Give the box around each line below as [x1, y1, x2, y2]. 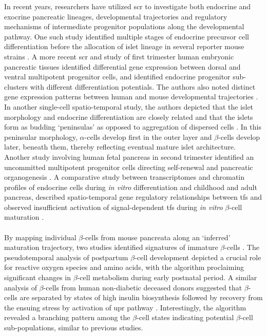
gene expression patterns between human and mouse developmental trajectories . [4, 91, 258, 102]
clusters [4, 81, 28, 92]
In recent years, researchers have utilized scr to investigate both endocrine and [4, 1, 251, 11]
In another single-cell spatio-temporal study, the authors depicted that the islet [4, 101, 254, 112]
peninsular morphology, [4, 131, 78, 142]
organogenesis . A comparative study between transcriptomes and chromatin [4, 172, 245, 182]
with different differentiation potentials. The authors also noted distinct [30, 81, 256, 92]
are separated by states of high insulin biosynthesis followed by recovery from [20, 292, 263, 303]
